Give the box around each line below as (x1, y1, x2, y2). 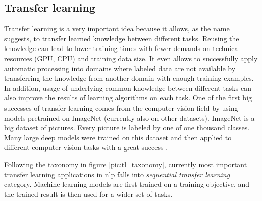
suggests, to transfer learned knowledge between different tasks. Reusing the (4, 33, 239, 43)
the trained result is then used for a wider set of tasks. (4, 188, 173, 199)
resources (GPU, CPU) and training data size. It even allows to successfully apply (4, 53, 258, 63)
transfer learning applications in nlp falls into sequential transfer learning (4, 169, 230, 179)
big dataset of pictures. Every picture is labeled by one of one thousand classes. (4, 122, 250, 133)
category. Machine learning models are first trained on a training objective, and (4, 179, 250, 189)
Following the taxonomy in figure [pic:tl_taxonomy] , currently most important (4, 159, 247, 169)
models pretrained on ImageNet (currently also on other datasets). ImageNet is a (4, 112, 255, 123)
